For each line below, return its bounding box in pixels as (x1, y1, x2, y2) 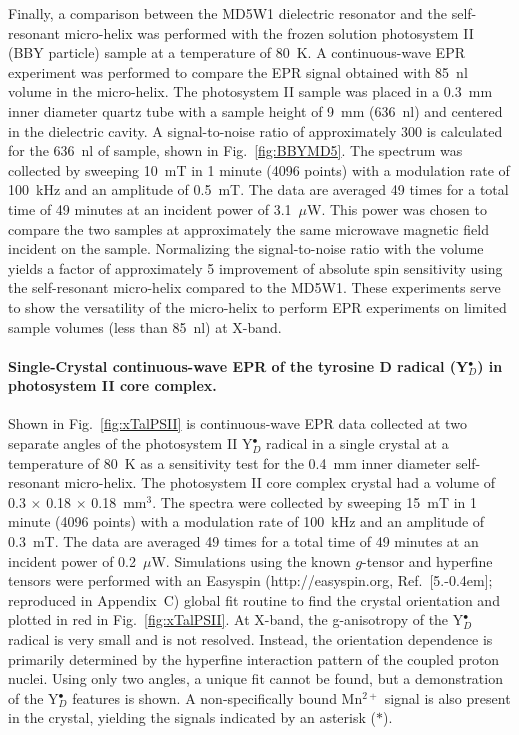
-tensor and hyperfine (362, 550, 493, 571)
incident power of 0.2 (8, 550, 136, 571)
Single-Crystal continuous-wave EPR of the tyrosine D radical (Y (8, 355, 469, 376)
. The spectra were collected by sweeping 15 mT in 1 (152, 491, 478, 512)
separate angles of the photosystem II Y (8, 433, 253, 454)
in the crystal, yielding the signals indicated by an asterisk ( (8, 707, 376, 728)
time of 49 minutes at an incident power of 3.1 (8, 198, 292, 219)
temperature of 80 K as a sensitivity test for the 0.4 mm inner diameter (8, 452, 452, 473)
